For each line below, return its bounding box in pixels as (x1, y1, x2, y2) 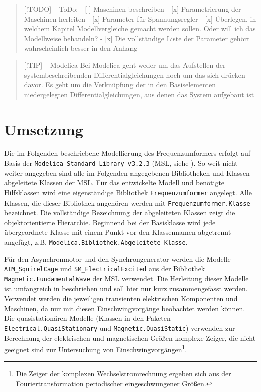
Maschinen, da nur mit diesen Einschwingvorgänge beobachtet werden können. (4, 303, 245, 313)
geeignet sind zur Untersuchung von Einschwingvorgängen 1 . (4, 343, 187, 354)
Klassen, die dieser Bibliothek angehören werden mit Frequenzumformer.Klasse (4, 197, 250, 208)
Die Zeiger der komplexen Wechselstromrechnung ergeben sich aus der (16, 368, 231, 379)
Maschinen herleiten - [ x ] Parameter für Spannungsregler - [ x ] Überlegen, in (24, 13, 256, 24)
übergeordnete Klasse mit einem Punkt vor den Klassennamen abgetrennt (4, 227, 231, 237)
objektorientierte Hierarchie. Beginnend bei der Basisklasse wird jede (4, 217, 216, 227)
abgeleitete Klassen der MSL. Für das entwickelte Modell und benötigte (4, 177, 225, 188)
